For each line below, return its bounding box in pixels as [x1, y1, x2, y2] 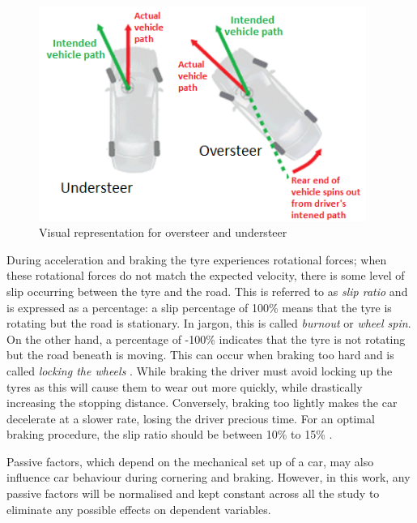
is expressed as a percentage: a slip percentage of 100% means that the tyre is [6, 298, 392, 315]
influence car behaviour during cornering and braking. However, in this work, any [6, 469, 411, 486]
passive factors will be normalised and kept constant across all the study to [6, 485, 380, 502]
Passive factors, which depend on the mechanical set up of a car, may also [6, 452, 374, 469]
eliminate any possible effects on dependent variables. [6, 500, 271, 517]
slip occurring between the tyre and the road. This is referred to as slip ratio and [6, 282, 408, 299]
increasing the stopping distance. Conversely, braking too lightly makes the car [6, 394, 398, 411]
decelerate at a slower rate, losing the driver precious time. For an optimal [6, 409, 375, 427]
